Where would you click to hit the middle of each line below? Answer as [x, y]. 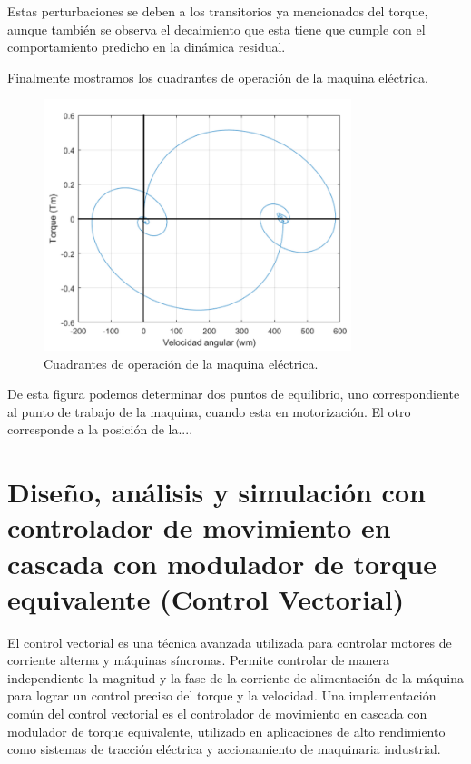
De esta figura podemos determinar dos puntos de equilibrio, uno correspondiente [234, 394]
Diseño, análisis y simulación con [216, 492]
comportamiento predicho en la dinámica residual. [147, 47]
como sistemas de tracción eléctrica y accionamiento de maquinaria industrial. [224, 749]
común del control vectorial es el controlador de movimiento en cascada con [217, 714]
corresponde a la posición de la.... [100, 429]
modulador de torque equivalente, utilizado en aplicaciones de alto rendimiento [226, 731]
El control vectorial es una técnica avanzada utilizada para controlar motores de [230, 642]
